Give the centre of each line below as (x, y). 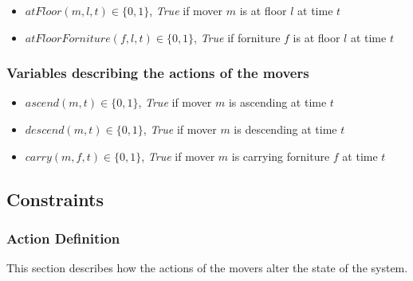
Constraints (55, 199)
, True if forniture (237, 37)
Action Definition (63, 238)
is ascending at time (277, 102)
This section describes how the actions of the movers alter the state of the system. (207, 268)
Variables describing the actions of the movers (158, 73)
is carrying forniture (281, 156)
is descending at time (285, 129)
